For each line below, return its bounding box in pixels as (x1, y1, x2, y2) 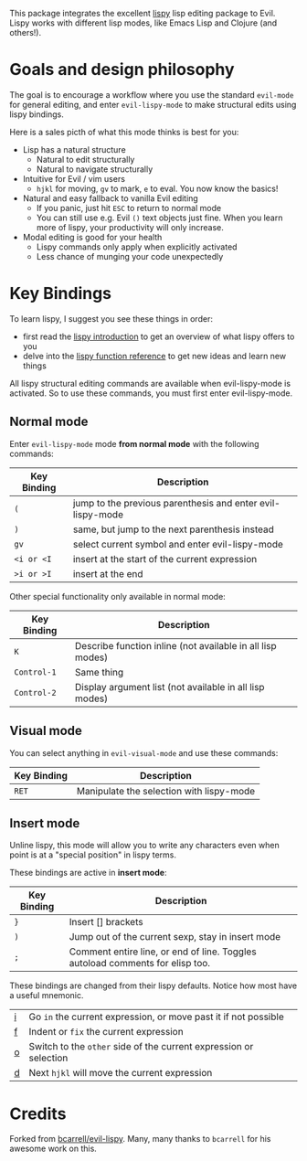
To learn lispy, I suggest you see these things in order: (9, 313, 213, 324)
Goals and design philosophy (9, 59, 235, 80)
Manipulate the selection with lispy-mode (76, 784, 256, 797)
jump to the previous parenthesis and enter (72, 496, 258, 509)
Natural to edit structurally (36, 154, 135, 165)
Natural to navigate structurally (36, 164, 153, 175)
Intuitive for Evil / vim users (22, 173, 126, 184)
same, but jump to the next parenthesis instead (72, 523, 274, 536)
